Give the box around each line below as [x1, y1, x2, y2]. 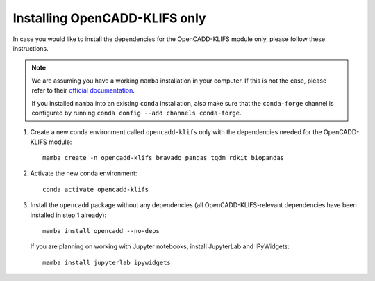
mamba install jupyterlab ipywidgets [42, 258, 172, 266]
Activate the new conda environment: [30, 169, 137, 177]
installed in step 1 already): [30, 211, 107, 219]
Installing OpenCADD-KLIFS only [12, 10, 206, 26]
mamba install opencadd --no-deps [42, 227, 160, 235]
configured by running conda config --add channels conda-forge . [31, 109, 242, 117]
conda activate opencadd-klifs [42, 185, 149, 193]
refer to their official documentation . [31, 86, 135, 95]
